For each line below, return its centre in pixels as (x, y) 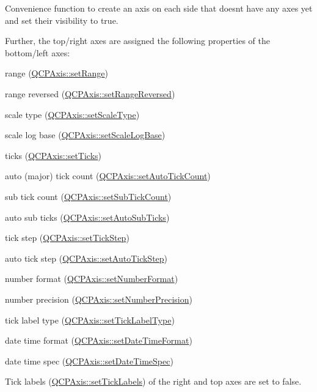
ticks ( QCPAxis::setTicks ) (53, 155)
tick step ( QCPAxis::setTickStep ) (67, 238)
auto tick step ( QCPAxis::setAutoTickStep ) (86, 258)
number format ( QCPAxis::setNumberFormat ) (92, 279)
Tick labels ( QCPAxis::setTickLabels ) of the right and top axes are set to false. (153, 381)
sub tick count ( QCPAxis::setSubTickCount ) (88, 196)
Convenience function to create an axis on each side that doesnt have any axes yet (159, 8)
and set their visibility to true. (62, 20)
